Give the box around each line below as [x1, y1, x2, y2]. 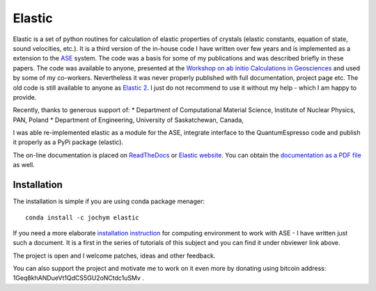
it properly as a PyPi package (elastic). [13, 138, 124, 146]
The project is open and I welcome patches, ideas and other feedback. [13, 251, 216, 260]
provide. [13, 93, 37, 101]
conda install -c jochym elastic [25, 213, 139, 221]
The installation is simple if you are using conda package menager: [13, 197, 205, 205]
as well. [13, 161, 35, 169]
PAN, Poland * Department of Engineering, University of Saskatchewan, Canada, [13, 116, 244, 124]
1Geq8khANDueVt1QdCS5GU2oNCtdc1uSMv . [13, 274, 144, 282]
